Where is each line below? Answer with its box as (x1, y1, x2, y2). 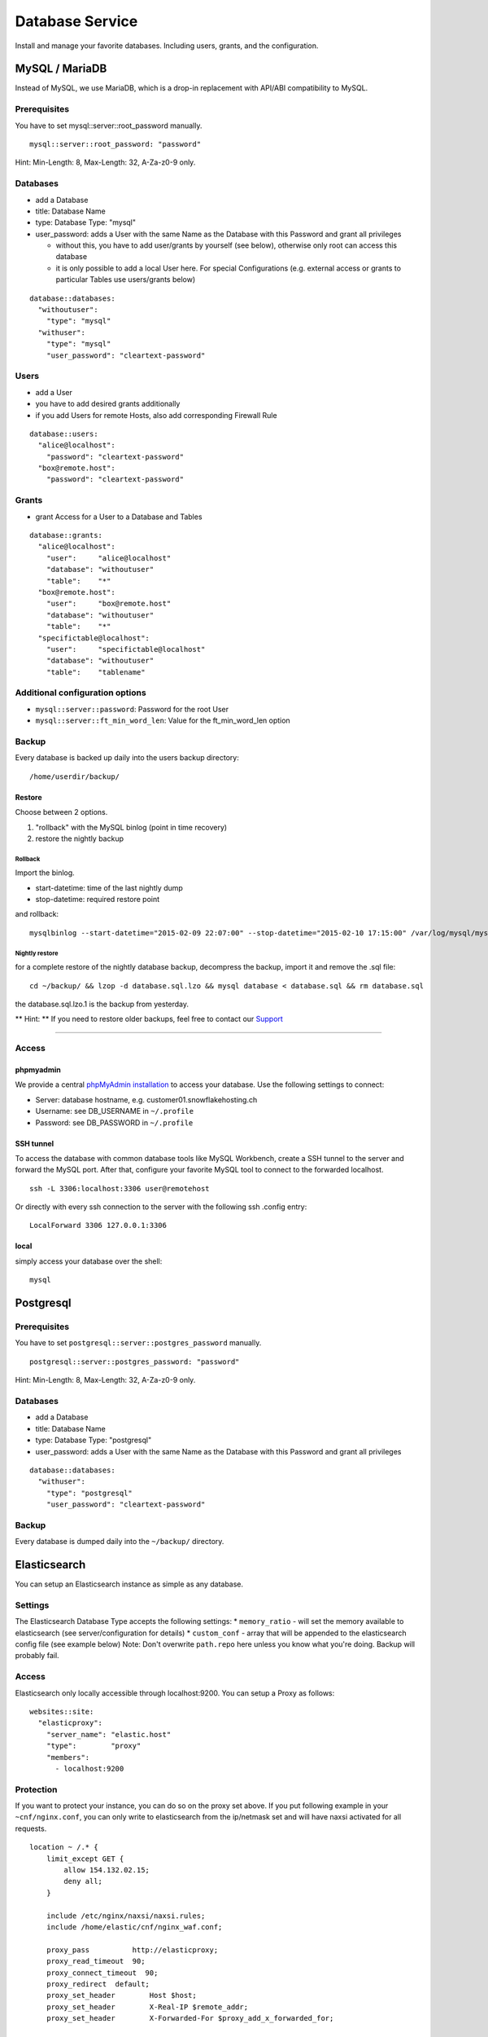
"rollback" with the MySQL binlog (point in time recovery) (35, 822, 228, 832)
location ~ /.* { (29, 1842, 98, 1852)
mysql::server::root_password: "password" (29, 139, 202, 148)
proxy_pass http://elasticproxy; (46, 1945, 219, 1955)
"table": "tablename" (46, 667, 146, 676)
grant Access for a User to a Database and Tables (35, 512, 203, 521)
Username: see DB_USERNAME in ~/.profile (35, 1106, 194, 1116)
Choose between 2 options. (15, 807, 108, 817)
